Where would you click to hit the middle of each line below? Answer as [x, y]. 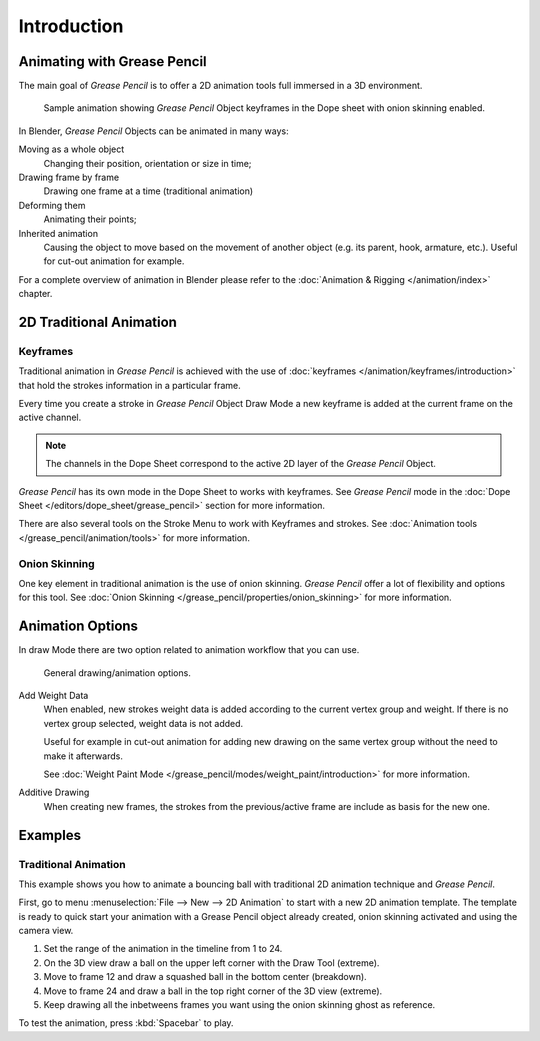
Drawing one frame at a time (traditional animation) [148, 191]
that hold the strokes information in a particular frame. [129, 385]
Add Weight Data [53, 696]
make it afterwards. [83, 756]
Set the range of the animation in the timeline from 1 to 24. [163, 949]
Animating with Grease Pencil [112, 61]
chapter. [35, 294]
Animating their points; [90, 219]
